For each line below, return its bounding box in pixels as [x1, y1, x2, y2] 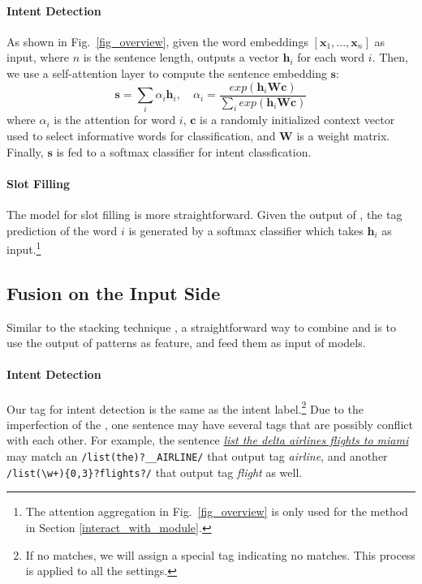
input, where [6, 49, 70, 66]
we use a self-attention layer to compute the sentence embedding [6, 64, 327, 81]
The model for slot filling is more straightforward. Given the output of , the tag [6, 205, 403, 222]
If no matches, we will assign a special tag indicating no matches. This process [25, 546, 416, 563]
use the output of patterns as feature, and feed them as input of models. [6, 334, 366, 351]
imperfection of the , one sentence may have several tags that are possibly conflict [6, 415, 413, 432]
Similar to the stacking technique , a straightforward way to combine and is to [6, 318, 396, 335]
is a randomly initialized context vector [200, 111, 395, 128]
